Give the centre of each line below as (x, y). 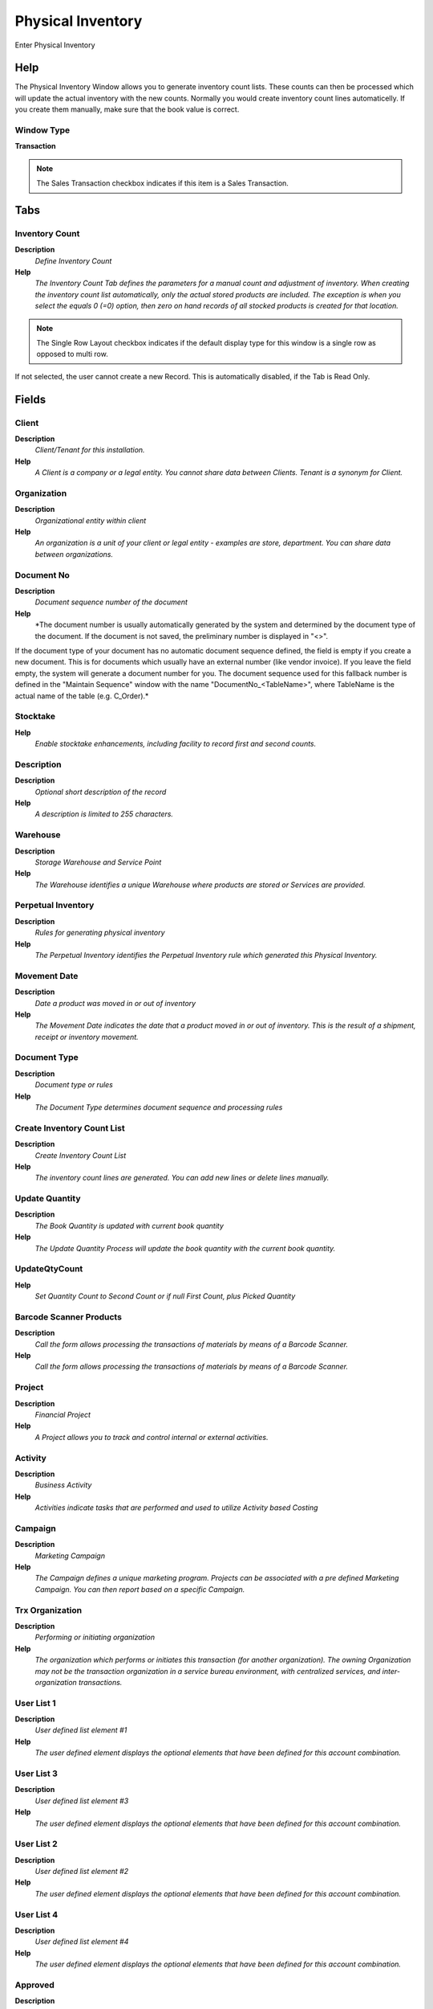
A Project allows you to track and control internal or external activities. (152, 1437)
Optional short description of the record (101, 792)
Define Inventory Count (73, 260)
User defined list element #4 (82, 1941)
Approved (35, 1985)
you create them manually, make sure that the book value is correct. (127, 109)
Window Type (42, 130)
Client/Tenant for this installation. (90, 450)
